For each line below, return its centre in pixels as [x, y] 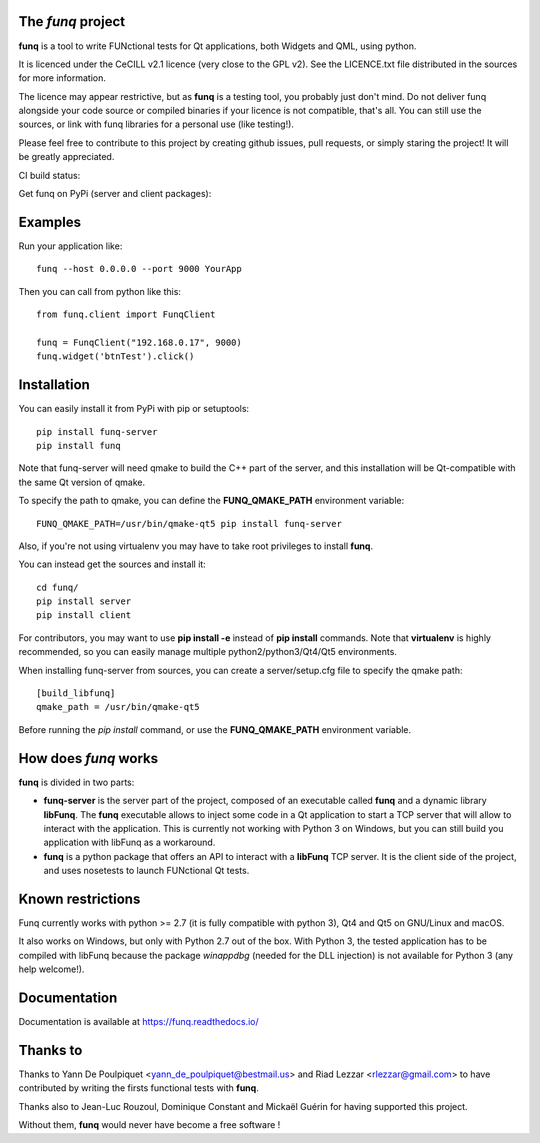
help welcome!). [51, 969]
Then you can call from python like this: [100, 291]
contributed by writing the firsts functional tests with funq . [138, 1088]
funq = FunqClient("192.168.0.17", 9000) [139, 342]
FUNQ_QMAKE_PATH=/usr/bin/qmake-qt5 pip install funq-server [189, 523]
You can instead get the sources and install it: [112, 564]
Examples [50, 221]
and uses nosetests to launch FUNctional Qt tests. [146, 871]
